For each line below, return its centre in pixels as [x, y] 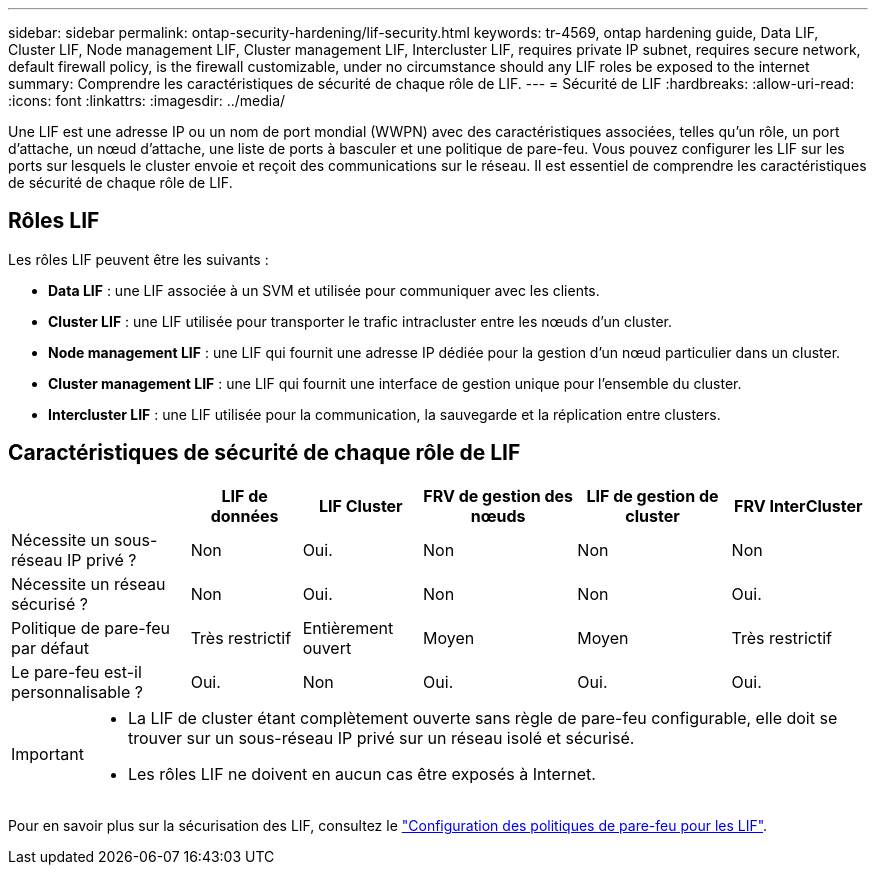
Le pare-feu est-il [76, 671]
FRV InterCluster [798, 505]
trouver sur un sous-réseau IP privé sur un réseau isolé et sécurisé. [381, 737]
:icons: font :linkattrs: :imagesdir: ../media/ [147, 100]
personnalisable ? [77, 691]
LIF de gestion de [652, 495]
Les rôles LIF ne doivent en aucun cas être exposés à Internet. [361, 773]
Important [47, 753]
